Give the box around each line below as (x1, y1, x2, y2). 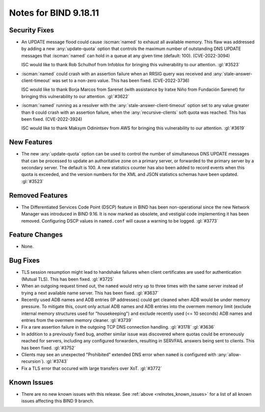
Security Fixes (9, 26, 54, 34)
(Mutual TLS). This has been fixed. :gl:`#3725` (21, 276, 114, 282)
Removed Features (9, 191, 68, 200)
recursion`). (21, 359, 45, 364)
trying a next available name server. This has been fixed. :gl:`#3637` (21, 290, 159, 296)
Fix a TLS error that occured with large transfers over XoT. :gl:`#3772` (21, 365, 162, 371)
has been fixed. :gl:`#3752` (21, 345, 76, 351)
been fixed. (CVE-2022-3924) (21, 116, 82, 122)
